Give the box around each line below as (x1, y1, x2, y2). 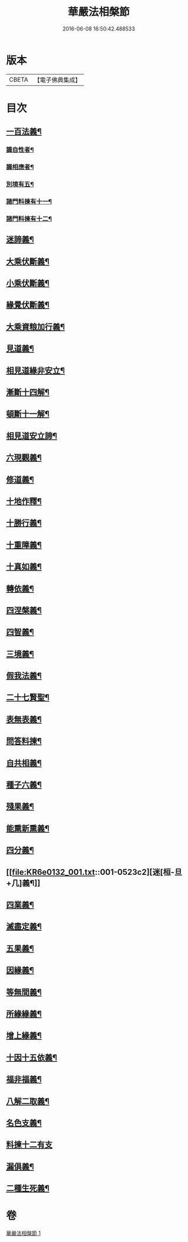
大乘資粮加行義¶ (6, 321, 65, 332)
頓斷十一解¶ (6, 409, 50, 419)
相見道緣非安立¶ (6, 365, 65, 375)
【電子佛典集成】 (33, 76, 81, 84)
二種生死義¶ (6, 1183, 50, 1193)
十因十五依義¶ (6, 1052, 58, 1062)
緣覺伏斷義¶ (6, 300, 50, 310)
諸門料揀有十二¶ (6, 214, 52, 223)
